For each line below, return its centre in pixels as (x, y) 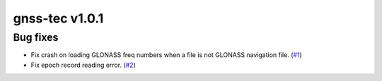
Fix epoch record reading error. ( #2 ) (83, 65)
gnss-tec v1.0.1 (58, 18)
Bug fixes (36, 37)
